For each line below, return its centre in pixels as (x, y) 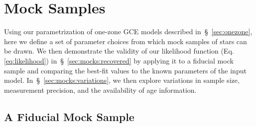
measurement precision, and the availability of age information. (100, 90)
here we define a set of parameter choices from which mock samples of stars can (126, 41)
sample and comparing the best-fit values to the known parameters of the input (125, 70)
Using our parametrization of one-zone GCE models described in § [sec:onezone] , (128, 32)
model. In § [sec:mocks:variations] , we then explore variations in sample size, (122, 80)
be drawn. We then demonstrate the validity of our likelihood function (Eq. (119, 51)
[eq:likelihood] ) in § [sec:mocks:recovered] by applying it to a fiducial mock (119, 60)
